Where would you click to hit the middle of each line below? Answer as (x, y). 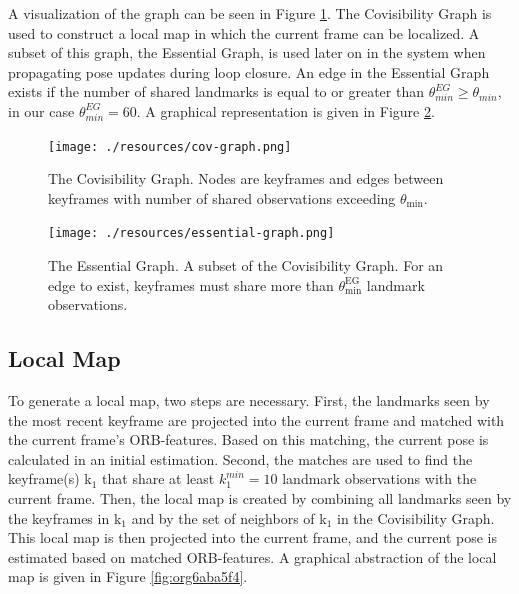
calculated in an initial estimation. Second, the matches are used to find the (240, 458)
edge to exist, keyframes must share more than (191, 284)
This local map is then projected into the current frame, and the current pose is (252, 537)
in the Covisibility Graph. (416, 517)
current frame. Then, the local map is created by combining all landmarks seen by (260, 498)
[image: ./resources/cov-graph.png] (170, 146)
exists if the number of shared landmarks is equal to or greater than (216, 91)
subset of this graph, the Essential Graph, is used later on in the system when (247, 52)
